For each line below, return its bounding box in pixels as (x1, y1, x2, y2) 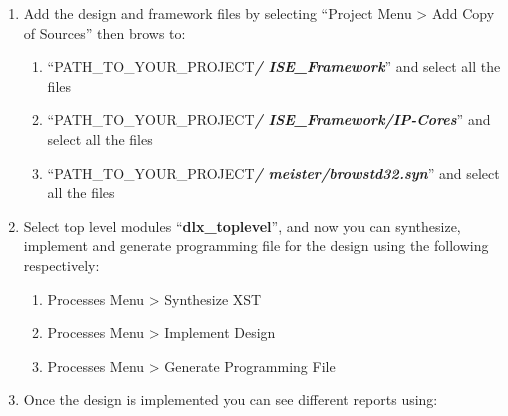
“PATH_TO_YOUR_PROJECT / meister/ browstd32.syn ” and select (47, 162, 500, 183)
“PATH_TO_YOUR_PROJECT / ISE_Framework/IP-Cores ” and (47, 109, 491, 130)
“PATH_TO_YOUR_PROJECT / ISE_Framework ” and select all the (47, 56, 501, 77)
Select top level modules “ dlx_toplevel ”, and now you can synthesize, (23, 215, 461, 236)
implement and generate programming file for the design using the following (23, 235, 489, 256)
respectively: (23, 254, 100, 275)
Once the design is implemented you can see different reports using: (23, 389, 438, 410)
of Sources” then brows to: (23, 22, 186, 43)
